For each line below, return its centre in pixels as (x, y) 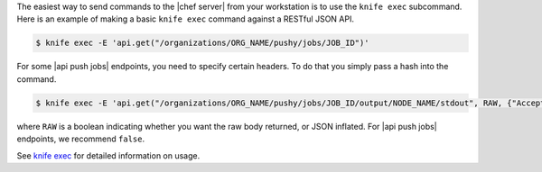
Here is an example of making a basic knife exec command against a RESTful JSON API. (185, 19)
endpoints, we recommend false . (81, 139)
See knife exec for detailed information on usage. (108, 155)
